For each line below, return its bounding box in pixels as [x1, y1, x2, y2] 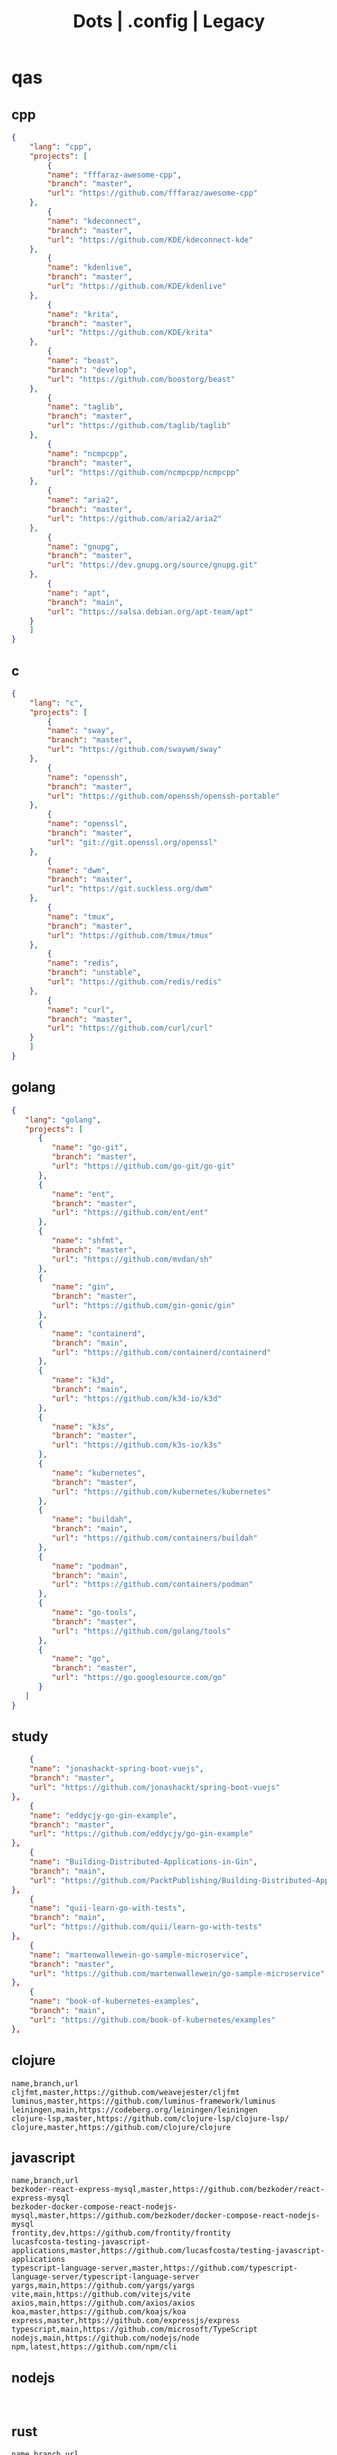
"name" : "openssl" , [47, 819, 129, 829]
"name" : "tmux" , [47, 911, 115, 922]
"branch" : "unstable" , [47, 968, 142, 978]
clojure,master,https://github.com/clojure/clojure [11, 2122, 231, 2132]
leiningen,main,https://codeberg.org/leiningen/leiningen [11, 2105, 258, 2115]
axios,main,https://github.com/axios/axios [11, 2298, 196, 2309]
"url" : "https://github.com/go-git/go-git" [51, 1161, 236, 1171]
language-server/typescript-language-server [11, 2272, 200, 2282]
